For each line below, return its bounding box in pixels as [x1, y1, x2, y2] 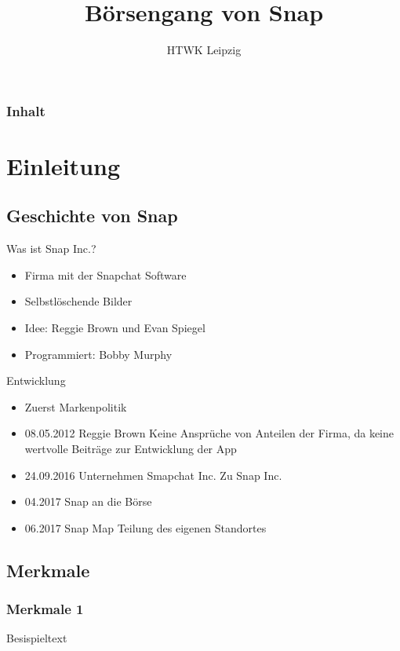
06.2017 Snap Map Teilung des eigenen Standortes [24, 519, 267, 536]
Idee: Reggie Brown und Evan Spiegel [24, 320, 205, 335]
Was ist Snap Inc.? [6, 240, 96, 257]
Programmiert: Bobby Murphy [24, 346, 173, 362]
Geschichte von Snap [6, 203, 178, 228]
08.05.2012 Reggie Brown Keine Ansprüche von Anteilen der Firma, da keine [24, 425, 394, 441]
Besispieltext [6, 630, 67, 646]
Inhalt [6, 101, 45, 120]
